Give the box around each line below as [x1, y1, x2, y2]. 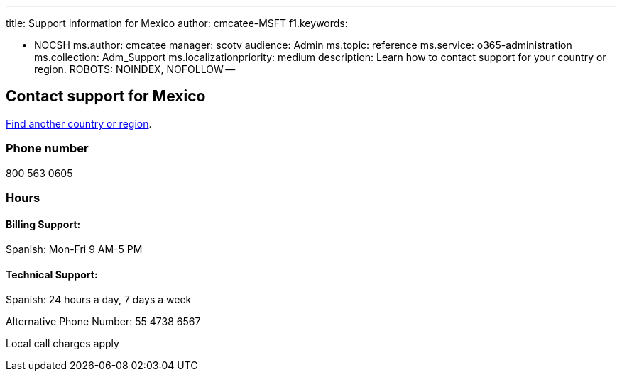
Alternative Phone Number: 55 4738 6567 [6, 315, 201, 328]
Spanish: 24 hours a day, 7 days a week [6, 293, 192, 306]
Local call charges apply [6, 337, 119, 350]
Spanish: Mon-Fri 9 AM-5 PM [6, 243, 143, 256]
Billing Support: [6, 218, 81, 230]
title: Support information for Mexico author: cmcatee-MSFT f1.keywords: [6, 17, 348, 29]
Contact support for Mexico [6, 87, 206, 106]
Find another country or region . [6, 117, 152, 130]
